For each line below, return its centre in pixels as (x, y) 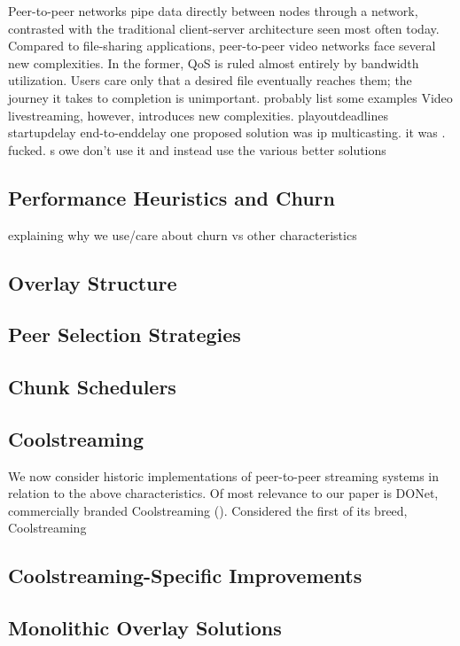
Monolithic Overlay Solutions (145, 628)
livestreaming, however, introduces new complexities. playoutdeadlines (198, 115)
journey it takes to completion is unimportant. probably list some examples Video (230, 97)
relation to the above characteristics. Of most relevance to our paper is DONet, (223, 493)
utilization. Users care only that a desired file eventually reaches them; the (210, 80)
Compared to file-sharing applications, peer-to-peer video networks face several (222, 46)
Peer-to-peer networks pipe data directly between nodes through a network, (213, 11)
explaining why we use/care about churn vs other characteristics (183, 234)
